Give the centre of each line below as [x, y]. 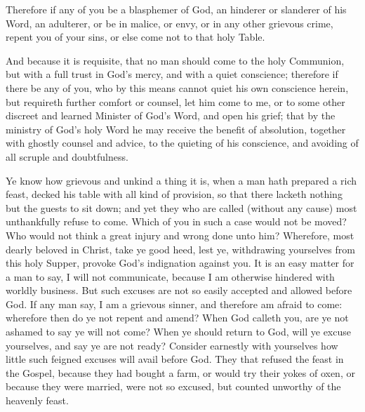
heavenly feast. [37, 400]
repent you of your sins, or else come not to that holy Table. [135, 37]
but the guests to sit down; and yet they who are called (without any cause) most [181, 207]
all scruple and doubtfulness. [67, 156]
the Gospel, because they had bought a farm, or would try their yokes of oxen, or [180, 372]
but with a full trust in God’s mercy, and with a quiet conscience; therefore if [172, 74]
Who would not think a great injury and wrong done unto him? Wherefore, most [180, 235]
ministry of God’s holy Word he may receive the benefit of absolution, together [176, 129]
